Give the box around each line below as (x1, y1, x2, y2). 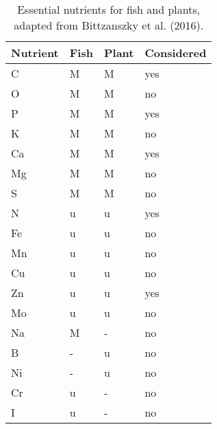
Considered (144, 45, 207, 60)
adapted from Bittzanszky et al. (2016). (14, 17, 204, 33)
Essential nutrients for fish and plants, (17, 1, 201, 17)
